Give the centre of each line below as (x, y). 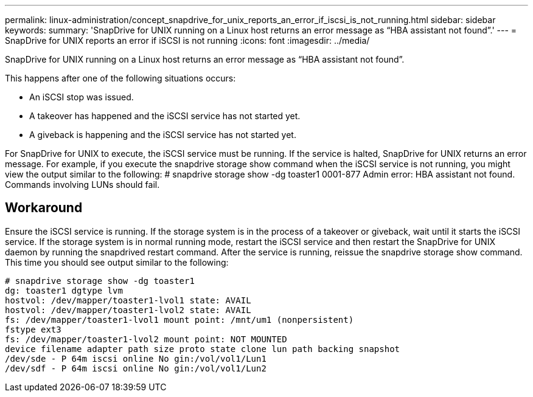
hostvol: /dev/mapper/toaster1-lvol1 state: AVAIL (128, 300)
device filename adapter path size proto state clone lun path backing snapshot (203, 349)
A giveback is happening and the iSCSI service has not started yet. (163, 135)
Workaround (44, 208)
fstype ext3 (33, 329)
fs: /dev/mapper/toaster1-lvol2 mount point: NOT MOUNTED (146, 339)
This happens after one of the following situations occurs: (120, 78)
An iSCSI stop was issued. (82, 97)
